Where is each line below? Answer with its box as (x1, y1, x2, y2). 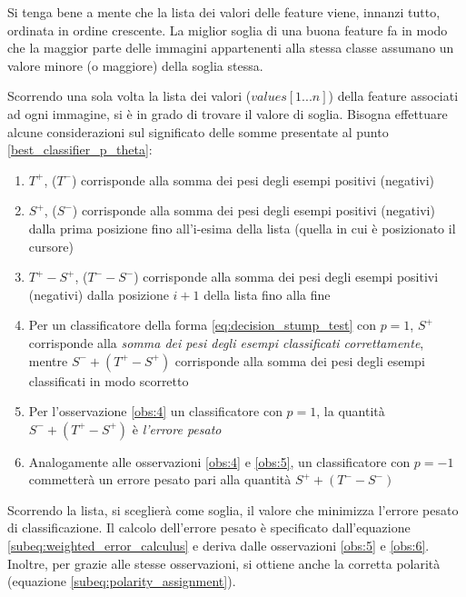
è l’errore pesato (132, 419, 222, 438)
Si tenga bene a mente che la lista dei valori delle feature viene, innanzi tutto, (7, 3, 441, 21)
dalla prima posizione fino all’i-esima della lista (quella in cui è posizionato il (28, 218, 456, 237)
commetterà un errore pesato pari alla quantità (28, 470, 292, 489)
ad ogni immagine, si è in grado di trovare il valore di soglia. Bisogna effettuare (7, 104, 448, 123)
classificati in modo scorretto (28, 371, 189, 390)
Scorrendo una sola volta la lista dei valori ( (7, 86, 252, 105)
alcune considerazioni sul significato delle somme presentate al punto (7, 122, 389, 141)
